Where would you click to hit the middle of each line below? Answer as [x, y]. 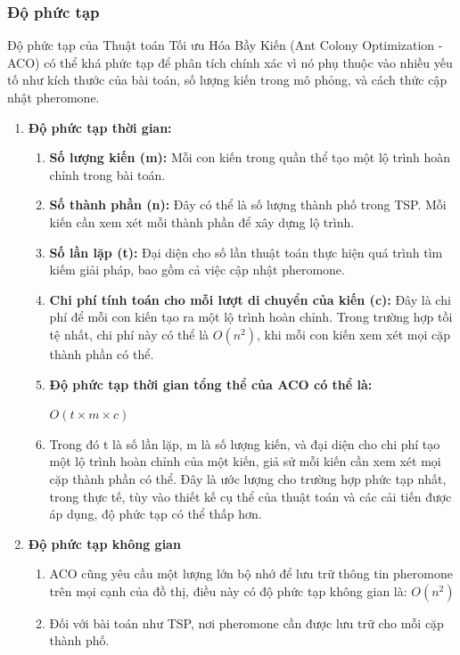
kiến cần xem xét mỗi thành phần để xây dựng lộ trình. [202, 221]
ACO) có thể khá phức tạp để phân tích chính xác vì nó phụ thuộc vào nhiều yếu [230, 62]
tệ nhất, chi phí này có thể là [129, 334]
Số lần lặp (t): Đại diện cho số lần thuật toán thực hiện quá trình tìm [246, 252]
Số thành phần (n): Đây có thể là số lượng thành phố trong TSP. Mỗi [248, 205]
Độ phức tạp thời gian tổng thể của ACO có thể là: [211, 384]
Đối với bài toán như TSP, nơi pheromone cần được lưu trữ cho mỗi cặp [246, 622]
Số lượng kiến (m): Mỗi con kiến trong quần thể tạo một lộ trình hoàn [250, 157]
